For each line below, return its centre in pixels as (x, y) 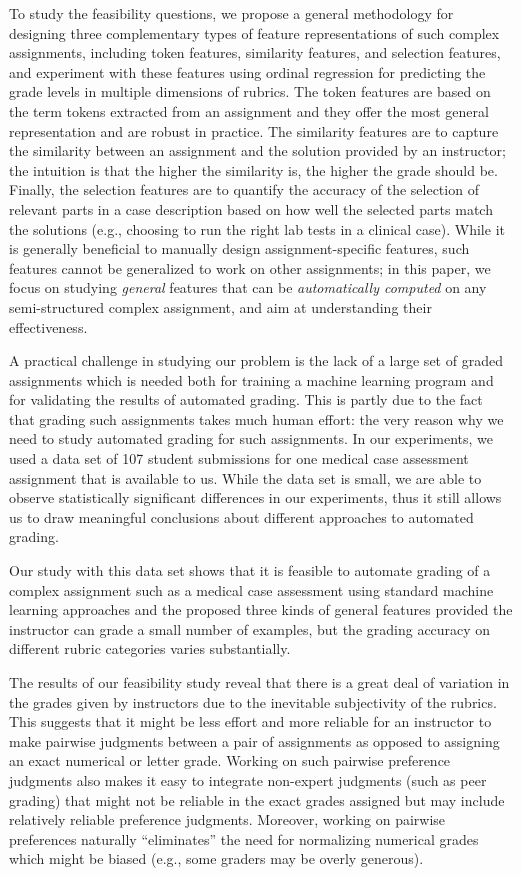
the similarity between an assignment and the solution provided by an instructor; (257, 150)
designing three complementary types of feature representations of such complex (254, 32)
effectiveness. (48, 326)
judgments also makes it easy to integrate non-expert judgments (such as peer (248, 779)
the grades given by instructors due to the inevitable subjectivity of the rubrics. (253, 701)
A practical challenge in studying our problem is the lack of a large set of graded (256, 360)
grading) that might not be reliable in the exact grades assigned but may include (257, 799)
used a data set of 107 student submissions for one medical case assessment (239, 458)
